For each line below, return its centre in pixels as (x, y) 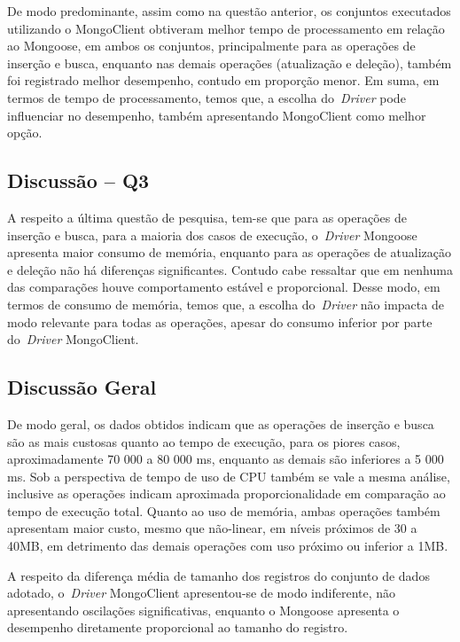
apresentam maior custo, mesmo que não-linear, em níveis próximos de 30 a (212, 528)
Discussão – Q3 (78, 180)
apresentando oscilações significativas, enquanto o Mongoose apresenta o (203, 610)
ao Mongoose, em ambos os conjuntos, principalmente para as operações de (211, 46)
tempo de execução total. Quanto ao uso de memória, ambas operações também (224, 510)
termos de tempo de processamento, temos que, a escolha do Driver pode (207, 97)
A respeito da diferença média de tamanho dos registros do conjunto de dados (218, 575)
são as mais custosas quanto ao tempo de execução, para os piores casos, (204, 441)
